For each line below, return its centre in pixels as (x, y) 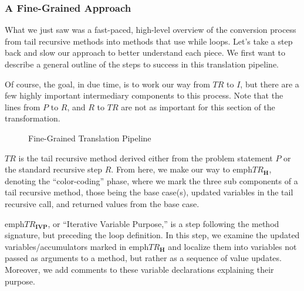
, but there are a (270, 84)
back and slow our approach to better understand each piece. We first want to (145, 53)
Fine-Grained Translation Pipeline (90, 138)
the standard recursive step (54, 169)
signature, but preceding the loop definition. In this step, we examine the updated (152, 235)
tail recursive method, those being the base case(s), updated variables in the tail (149, 192)
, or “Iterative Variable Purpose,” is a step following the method (163, 223)
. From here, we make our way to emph (182, 169)
